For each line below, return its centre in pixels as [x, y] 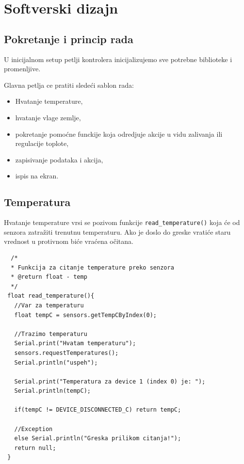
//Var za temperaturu [49, 305]
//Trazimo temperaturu [51, 334]
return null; [35, 448]
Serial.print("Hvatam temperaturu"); [75, 344]
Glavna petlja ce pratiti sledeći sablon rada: [69, 85]
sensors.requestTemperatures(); [66, 353]
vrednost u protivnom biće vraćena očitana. [69, 241]
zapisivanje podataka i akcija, [59, 159]
